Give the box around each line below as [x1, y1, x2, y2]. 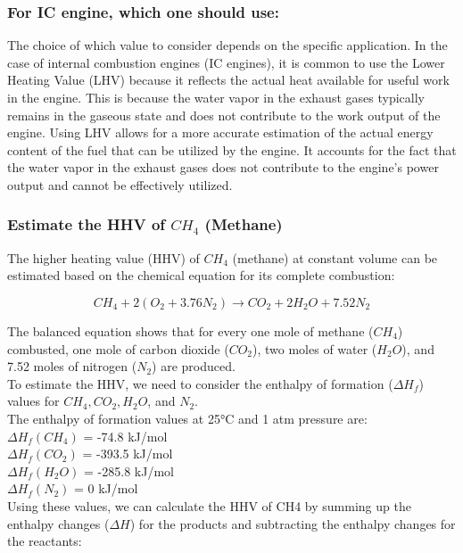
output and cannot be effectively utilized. [7, 175, 233, 194]
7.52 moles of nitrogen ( [7, 357, 137, 376]
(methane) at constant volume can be [232, 248, 438, 267]
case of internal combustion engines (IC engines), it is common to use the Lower [7, 53, 445, 71]
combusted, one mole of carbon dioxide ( [7, 339, 229, 358]
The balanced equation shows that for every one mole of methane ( [7, 321, 374, 340]
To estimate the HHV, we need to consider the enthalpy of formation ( [7, 374, 393, 392]
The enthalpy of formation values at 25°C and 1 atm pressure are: [7, 409, 368, 427]
